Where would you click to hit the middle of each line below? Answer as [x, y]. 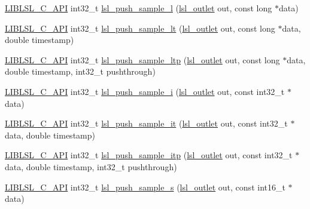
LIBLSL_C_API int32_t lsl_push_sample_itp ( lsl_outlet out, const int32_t [149, 155]
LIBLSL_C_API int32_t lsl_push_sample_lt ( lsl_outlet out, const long [140, 28]
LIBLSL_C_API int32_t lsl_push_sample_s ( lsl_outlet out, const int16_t [145, 187]
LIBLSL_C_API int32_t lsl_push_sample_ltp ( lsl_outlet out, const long [142, 59]
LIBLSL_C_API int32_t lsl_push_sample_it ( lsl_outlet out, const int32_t [146, 123]
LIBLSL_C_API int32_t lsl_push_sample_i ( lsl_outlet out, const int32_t [145, 91]
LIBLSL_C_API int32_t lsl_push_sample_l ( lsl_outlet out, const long [139, 8]
